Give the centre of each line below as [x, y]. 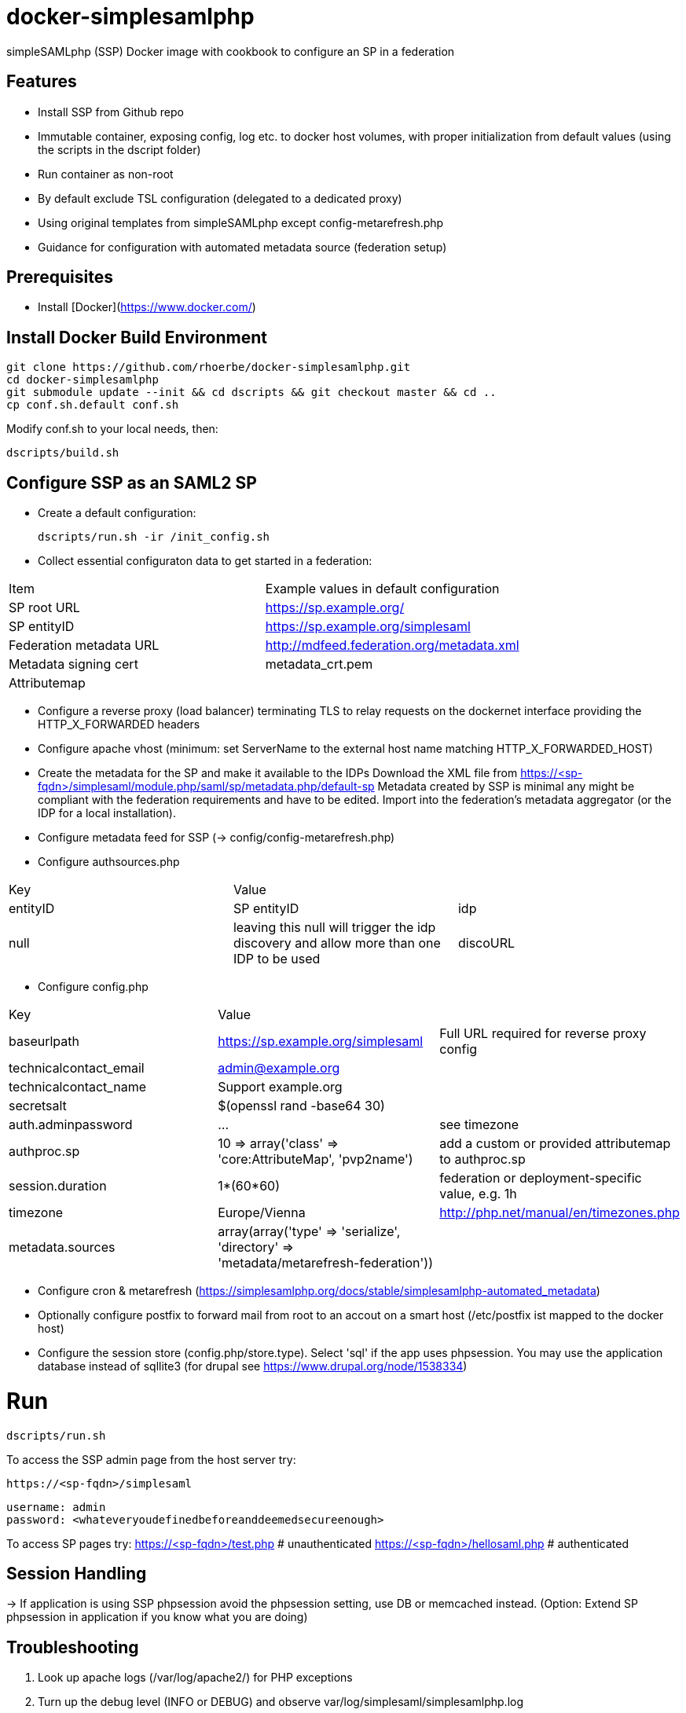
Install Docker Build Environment [137, 337]
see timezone [479, 1125]
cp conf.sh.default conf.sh [93, 405]
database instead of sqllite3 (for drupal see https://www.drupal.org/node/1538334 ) [253, 1366]
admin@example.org [279, 1068]
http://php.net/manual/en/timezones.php [559, 1213]
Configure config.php [93, 987]
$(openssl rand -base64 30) [301, 1106]
